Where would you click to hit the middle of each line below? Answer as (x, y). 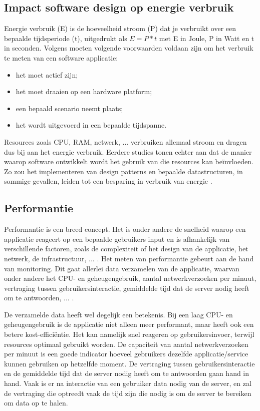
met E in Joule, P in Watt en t (207, 38)
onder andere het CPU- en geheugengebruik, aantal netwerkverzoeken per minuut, (130, 278)
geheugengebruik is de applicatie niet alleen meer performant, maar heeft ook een (129, 324)
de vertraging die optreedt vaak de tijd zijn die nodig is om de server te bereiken (128, 393)
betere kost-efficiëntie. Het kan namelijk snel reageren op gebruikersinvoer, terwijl (129, 334)
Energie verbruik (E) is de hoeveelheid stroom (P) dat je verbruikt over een (120, 28)
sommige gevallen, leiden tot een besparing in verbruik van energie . (108, 181)
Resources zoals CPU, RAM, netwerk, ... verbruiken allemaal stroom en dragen (125, 141)
